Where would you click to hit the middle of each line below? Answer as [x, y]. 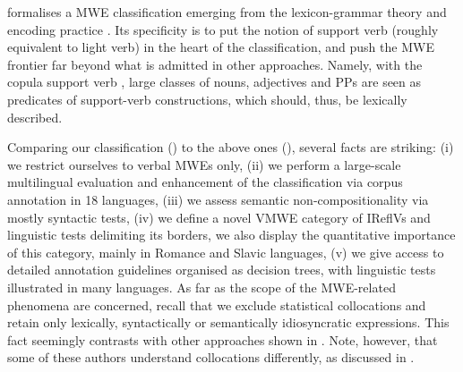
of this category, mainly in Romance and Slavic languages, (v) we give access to [226, 252]
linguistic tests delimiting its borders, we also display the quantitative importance [231, 235]
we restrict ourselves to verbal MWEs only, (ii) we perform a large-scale [204, 164]
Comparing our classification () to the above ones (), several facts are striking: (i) [231, 147]
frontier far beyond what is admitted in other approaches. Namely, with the [215, 64]
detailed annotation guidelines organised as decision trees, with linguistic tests [222, 270]
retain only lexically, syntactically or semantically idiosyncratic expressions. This [228, 322]
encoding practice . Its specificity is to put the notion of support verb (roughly [223, 29]
